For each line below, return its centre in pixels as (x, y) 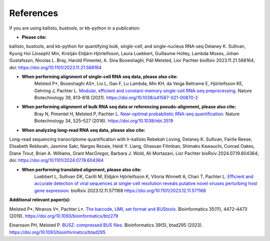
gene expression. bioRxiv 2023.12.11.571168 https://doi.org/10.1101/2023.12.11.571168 (120, 190)
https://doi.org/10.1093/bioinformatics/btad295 (57, 232)
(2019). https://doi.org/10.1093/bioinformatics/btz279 (64, 216)
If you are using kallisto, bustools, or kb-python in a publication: (75, 28)
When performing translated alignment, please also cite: (82, 169)
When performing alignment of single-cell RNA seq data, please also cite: (100, 76)
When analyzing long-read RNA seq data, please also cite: (83, 130)
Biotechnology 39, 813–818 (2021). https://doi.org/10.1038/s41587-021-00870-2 (116, 98)
